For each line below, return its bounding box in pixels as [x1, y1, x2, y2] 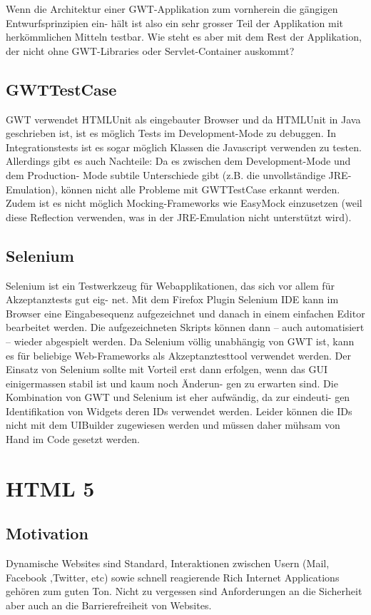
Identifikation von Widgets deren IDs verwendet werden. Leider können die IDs [6, 403, 352, 418]
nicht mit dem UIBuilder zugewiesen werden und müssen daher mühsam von [6, 417, 340, 432]
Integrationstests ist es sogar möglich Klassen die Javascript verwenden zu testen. [6, 139, 362, 154]
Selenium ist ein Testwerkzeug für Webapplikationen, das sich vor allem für [6, 278, 335, 293]
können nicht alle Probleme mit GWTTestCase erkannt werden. [61, 181, 340, 196]
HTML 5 [6, 473, 95, 502]
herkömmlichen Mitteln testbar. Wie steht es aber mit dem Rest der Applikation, [6, 29, 362, 44]
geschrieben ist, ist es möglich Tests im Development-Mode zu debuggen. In [6, 126, 337, 141]
